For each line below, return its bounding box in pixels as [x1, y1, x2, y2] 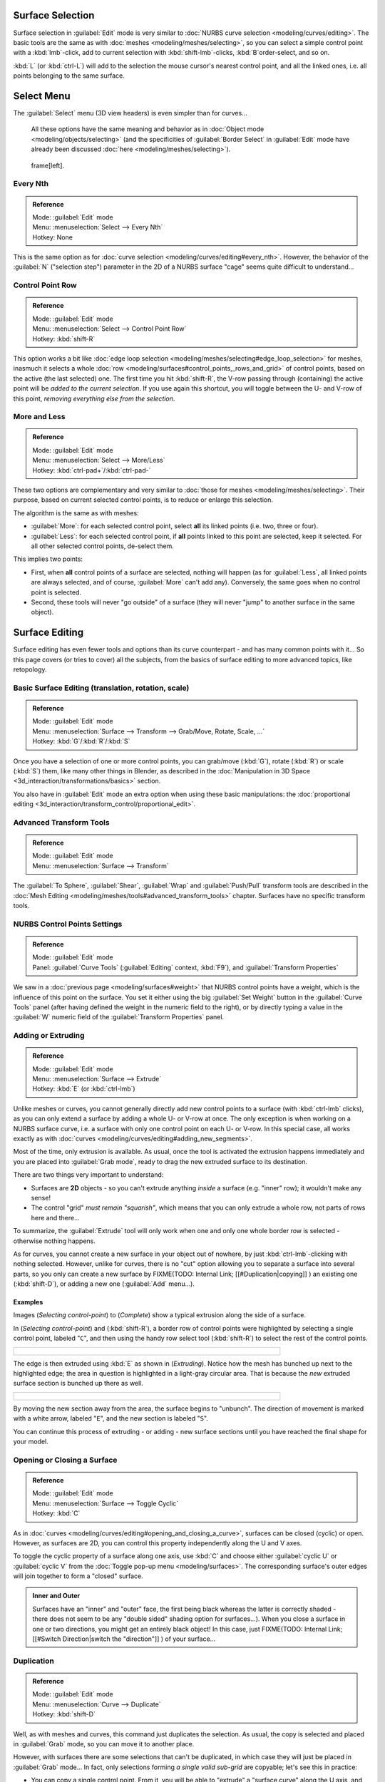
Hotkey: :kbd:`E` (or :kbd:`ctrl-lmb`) [32, 1084, 135, 1093]
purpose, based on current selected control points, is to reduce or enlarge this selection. [13, 495, 274, 504]
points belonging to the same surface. [13, 71, 125, 80]
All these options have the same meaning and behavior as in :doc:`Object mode [31, 125, 265, 133]
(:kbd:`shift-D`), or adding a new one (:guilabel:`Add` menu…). [13, 1279, 195, 1288]
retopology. [13, 665, 47, 674]
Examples [13, 1298, 43, 1307]
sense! [31, 1193, 51, 1202]
